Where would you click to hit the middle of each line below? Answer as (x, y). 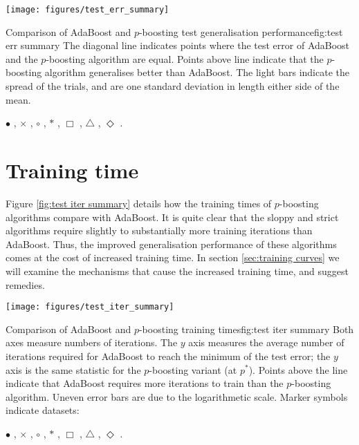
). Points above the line (298, 369)
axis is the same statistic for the (73, 369)
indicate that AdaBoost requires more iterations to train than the (145, 383)
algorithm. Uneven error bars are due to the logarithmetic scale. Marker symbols (177, 396)
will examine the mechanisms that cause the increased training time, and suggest (177, 271)
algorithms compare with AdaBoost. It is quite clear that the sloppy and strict (172, 217)
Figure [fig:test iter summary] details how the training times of (139, 203)
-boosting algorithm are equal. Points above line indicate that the (185, 58)
